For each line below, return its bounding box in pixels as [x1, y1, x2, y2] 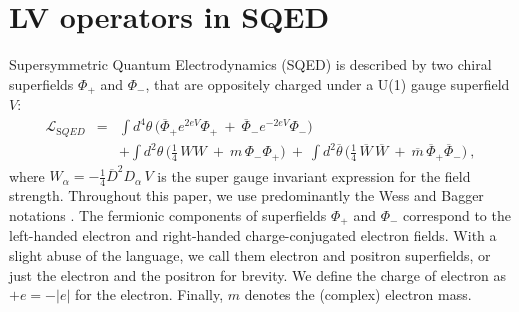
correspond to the [403, 204, 511, 225]
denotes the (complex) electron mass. [244, 284, 472, 305]
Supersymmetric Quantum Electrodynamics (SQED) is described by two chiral [9, 54, 492, 75]
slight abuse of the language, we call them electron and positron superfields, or [9, 244, 491, 265]
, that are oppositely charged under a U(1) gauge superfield [145, 73, 510, 94]
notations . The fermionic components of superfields [9, 204, 327, 225]
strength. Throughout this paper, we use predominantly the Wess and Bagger [9, 185, 484, 206]
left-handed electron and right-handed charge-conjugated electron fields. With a [9, 225, 497, 246]
